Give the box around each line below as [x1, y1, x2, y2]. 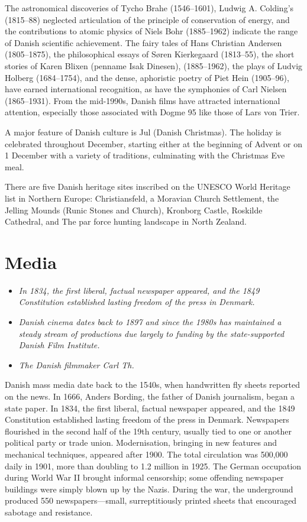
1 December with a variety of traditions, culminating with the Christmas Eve [5, 149, 285, 161]
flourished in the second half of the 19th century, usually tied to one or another [5, 424, 292, 437]
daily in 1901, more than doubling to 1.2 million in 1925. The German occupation [5, 459, 302, 472]
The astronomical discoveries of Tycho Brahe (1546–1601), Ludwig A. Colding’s [5, 2, 294, 14]
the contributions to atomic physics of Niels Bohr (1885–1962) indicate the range [5, 25, 298, 37]
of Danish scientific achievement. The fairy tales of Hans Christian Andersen [5, 36, 282, 48]
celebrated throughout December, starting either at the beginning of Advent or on [5, 137, 302, 150]
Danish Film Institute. [18, 339, 100, 351]
